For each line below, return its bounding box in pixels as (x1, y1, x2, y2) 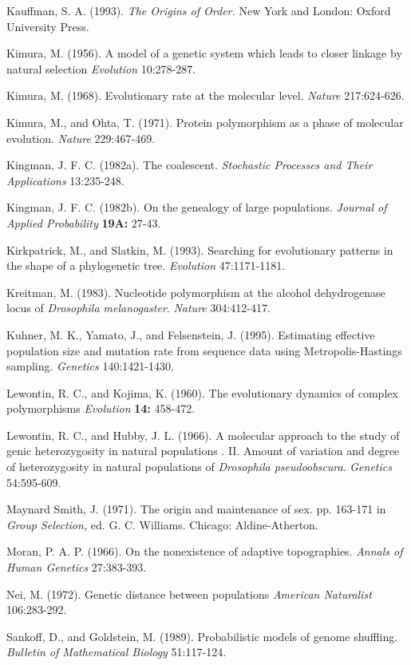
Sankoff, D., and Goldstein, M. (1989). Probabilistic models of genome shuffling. (6, 627, 398, 644)
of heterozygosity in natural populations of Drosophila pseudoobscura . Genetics (6, 458, 392, 475)
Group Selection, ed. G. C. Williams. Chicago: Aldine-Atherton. (6, 516, 318, 532)
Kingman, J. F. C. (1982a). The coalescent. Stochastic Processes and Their (6, 156, 373, 173)
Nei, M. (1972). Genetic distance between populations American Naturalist (6, 585, 372, 602)
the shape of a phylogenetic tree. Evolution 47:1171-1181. (6, 257, 286, 274)
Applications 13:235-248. (6, 172, 124, 188)
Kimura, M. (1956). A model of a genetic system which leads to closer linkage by (6, 45, 402, 61)
